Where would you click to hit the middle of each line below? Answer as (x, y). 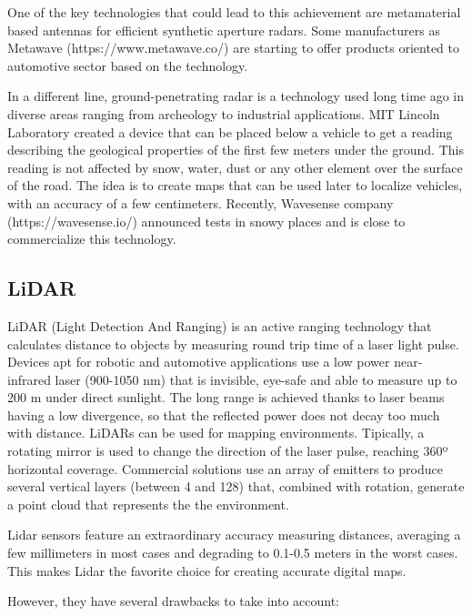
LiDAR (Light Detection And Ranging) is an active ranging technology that (220, 325)
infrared (29, 379)
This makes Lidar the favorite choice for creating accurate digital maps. (207, 570)
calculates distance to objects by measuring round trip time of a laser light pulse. (233, 343)
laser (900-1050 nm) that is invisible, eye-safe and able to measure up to (256, 379)
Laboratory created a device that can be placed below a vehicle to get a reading (230, 131)
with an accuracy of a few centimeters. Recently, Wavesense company (201, 202)
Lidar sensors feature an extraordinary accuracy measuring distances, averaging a (234, 535)
